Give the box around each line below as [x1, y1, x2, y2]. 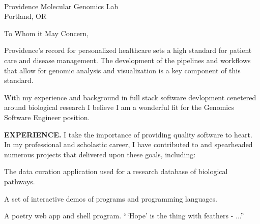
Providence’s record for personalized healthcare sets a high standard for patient [4, 45, 252, 55]
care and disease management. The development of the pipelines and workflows [4, 54, 251, 65]
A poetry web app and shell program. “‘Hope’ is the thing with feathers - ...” [4, 210, 244, 221]
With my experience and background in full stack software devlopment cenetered [4, 92, 256, 102]
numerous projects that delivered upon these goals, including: [4, 149, 196, 159]
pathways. [4, 176, 35, 186]
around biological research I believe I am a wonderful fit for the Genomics [4, 102, 234, 113]
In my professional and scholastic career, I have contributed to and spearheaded [4, 139, 253, 150]
